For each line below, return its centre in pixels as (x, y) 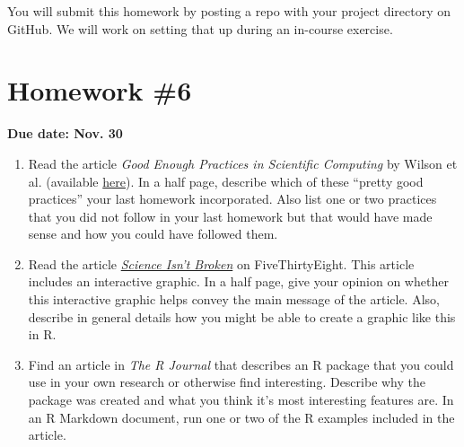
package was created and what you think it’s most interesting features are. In (241, 400)
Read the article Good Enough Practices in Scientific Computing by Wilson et (243, 163)
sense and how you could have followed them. (153, 234)
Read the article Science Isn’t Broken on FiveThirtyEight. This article (221, 263)
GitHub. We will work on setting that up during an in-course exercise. (200, 28)
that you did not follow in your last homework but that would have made (230, 216)
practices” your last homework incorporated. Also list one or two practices (232, 199)
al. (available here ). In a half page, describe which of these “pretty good (226, 181)
